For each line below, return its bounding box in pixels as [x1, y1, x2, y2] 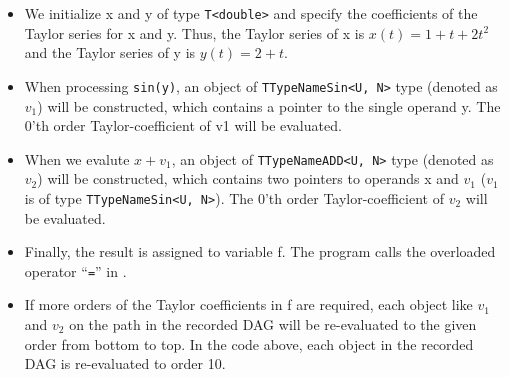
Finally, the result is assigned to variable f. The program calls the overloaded [24, 241, 496, 262]
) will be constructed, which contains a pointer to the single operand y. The [37, 95, 501, 116]
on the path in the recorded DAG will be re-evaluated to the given [69, 314, 477, 335]
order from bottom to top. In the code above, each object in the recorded [24, 333, 474, 354]
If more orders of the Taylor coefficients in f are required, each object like [24, 294, 473, 315]
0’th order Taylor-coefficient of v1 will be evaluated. [24, 115, 342, 136]
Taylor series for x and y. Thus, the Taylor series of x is [24, 22, 365, 43]
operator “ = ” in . [24, 260, 127, 281]
